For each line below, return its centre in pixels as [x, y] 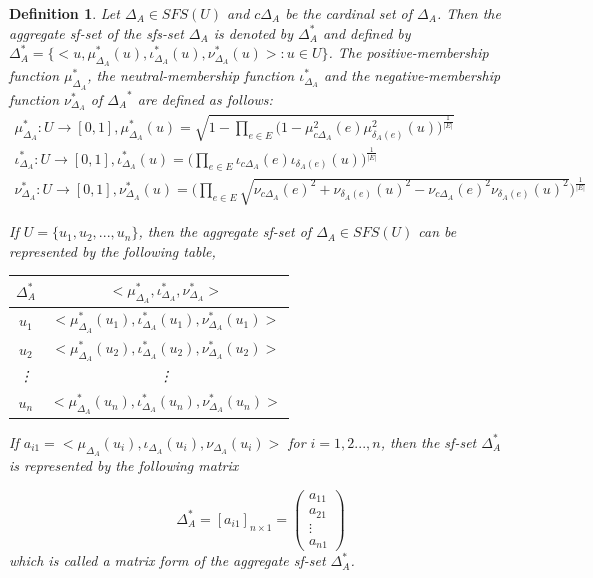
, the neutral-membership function [191, 75]
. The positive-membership [408, 52]
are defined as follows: [205, 98]
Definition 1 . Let [64, 13]
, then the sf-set [428, 441]
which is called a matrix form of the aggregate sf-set [167, 560]
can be [437, 231]
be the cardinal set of [349, 13]
